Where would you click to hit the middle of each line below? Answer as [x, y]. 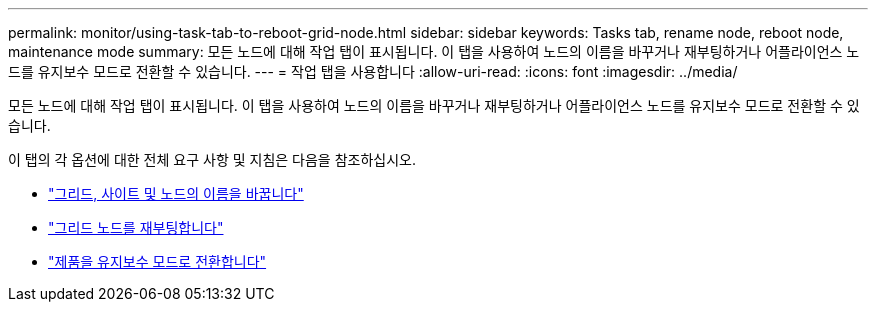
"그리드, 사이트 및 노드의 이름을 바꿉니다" [176, 193]
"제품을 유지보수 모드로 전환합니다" [157, 261]
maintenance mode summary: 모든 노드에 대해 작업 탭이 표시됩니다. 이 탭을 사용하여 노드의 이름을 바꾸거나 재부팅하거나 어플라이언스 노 [434, 51]
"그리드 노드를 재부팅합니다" [136, 227]
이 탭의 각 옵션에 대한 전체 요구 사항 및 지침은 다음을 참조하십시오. [212, 159]
